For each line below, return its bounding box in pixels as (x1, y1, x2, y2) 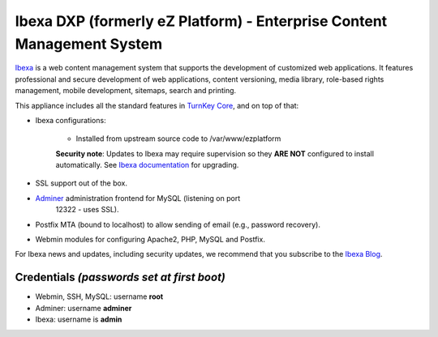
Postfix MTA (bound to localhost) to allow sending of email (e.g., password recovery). (35, 220, 320, 229)
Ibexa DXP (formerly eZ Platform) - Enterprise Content (15, 12, 388, 30)
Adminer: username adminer (35, 303, 132, 313)
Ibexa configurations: (35, 115, 106, 125)
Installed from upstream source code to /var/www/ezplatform (75, 134, 281, 143)
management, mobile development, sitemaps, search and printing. (15, 86, 237, 96)
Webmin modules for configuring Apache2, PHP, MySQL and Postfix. (35, 235, 265, 245)
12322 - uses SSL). (55, 205, 119, 215)
